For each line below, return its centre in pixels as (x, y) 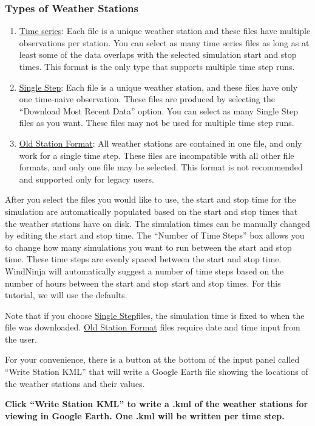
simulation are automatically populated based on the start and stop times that (151, 211)
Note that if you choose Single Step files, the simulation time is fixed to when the (155, 315)
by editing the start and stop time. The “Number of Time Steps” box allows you (155, 235)
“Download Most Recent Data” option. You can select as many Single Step (159, 110)
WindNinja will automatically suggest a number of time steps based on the (144, 271)
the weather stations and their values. (75, 383)
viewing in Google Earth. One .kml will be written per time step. (145, 415)
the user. (21, 339)
